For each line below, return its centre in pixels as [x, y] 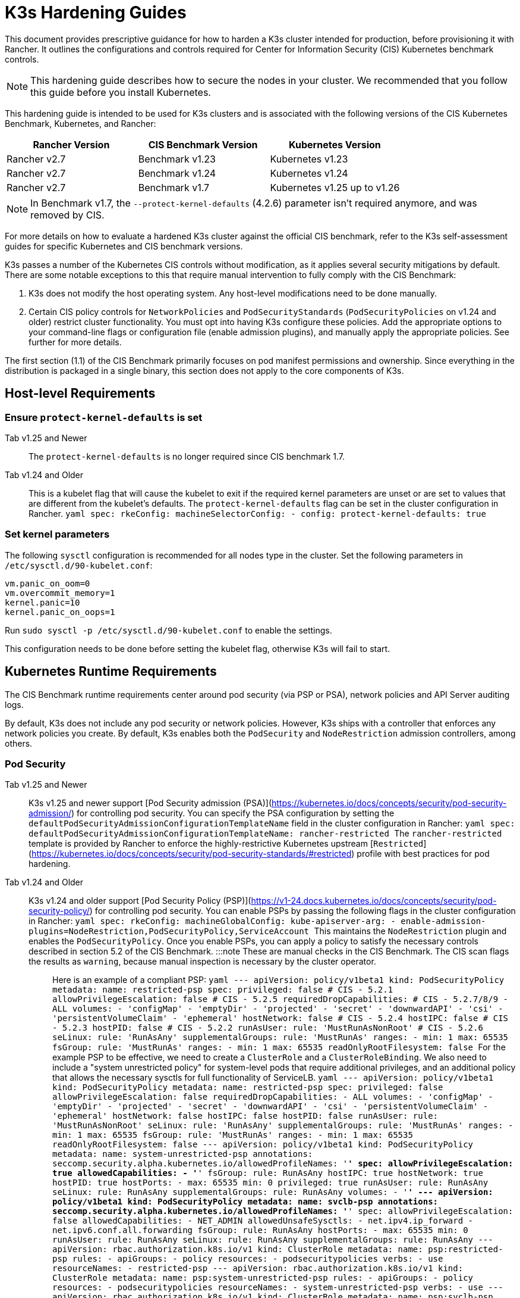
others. [19, 743]
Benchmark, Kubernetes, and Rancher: [81, 123]
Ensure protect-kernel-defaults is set [104, 417]
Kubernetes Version [335, 144]
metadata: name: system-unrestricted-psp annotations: [183, 1154]
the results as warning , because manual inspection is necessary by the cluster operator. [202, 962]
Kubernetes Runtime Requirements [111, 672]
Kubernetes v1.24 [309, 173]
